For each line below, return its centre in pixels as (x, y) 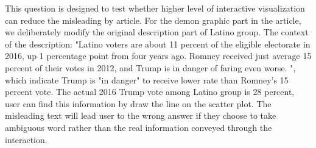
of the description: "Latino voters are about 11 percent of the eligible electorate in (158, 44)
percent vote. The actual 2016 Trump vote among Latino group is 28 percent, (150, 92)
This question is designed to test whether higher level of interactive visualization (155, 8)
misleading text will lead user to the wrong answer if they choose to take (141, 115)
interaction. (26, 139)
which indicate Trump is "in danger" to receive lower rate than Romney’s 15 (147, 79)
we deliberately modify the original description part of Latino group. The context (157, 32)
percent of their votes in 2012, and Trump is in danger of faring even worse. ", (150, 67)
